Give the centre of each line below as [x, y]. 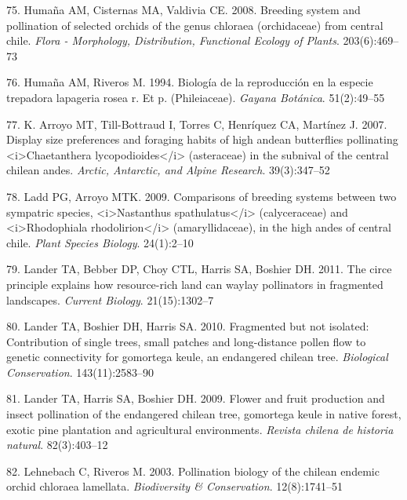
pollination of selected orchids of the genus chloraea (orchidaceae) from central [195, 25]
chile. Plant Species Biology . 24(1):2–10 [100, 242]
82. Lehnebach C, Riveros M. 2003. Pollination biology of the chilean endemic [193, 471]
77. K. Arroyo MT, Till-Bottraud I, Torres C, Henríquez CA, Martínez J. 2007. [197, 124]
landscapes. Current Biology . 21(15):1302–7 [110, 299]
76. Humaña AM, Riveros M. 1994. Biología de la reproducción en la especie [190, 82]
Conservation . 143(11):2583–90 [80, 372]
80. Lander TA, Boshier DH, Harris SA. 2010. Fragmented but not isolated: [188, 326]
